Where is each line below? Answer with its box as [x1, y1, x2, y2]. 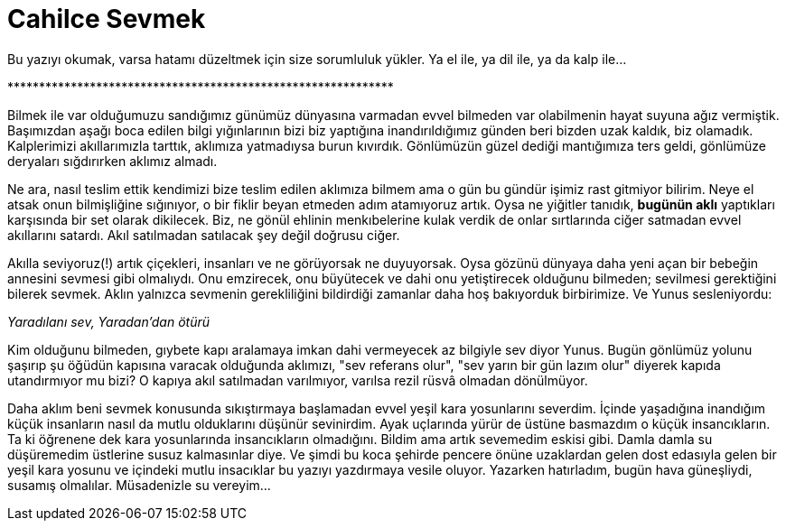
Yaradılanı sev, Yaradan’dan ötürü [7, 313, 211, 329]
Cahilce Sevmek [7, 4, 206, 34]
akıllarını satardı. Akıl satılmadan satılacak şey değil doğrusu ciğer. [7, 227, 400, 243]
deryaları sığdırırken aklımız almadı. [7, 153, 218, 169]
